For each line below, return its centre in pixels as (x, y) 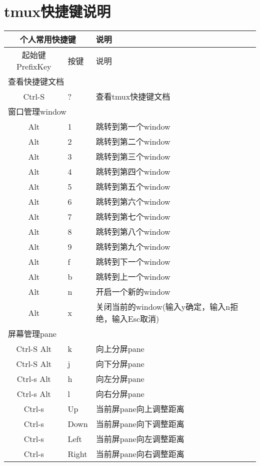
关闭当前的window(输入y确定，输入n (163, 307)
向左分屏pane (120, 379)
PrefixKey (34, 67)
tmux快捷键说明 (57, 11)
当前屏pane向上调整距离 (140, 409)
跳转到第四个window (133, 172)
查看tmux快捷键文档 (133, 97)
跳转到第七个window (133, 217)
